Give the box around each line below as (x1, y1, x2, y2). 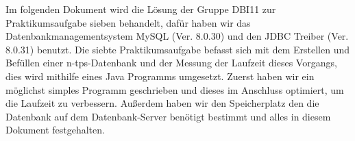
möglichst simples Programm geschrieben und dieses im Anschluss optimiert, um (5, 82, 344, 97)
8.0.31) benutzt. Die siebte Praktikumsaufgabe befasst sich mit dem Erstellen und (5, 42, 350, 56)
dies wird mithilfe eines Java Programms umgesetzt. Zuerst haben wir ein (5, 68, 315, 83)
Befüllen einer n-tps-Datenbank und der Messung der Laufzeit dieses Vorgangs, (5, 55, 337, 70)
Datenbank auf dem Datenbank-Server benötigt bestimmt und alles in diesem (5, 109, 331, 123)
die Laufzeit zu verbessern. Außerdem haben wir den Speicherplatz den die (5, 96, 319, 110)
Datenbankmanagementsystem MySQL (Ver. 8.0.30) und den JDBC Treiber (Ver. (5, 29, 349, 43)
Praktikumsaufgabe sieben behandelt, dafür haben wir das (5, 15, 251, 29)
